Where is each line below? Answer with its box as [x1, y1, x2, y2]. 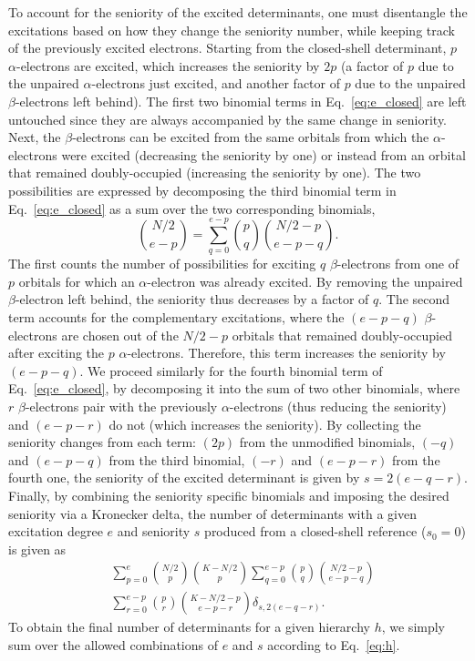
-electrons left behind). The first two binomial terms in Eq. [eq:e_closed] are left [15, 91, 467, 110]
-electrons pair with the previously [25, 397, 218, 415]
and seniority [117, 522, 191, 541]
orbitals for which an [18, 271, 135, 290]
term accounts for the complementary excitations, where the [8, 308, 345, 327]
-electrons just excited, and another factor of [91, 74, 340, 93]
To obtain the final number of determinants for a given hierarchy [8, 617, 370, 636]
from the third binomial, [108, 450, 245, 469]
